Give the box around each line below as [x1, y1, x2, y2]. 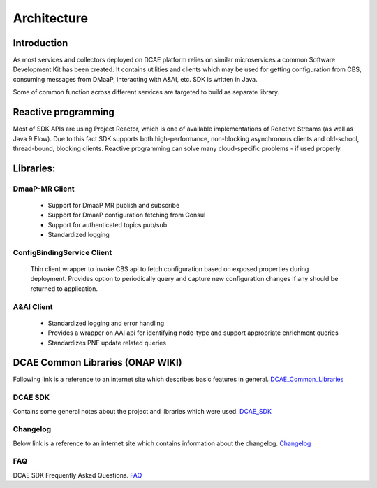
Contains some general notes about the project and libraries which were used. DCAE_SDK [13, 407, 272, 415]
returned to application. [30, 284, 98, 293]
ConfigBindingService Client [13, 247, 112, 257]
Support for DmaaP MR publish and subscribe [47, 201, 180, 209]
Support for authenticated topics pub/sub [47, 220, 168, 229]
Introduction [13, 37, 68, 49]
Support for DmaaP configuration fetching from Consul [47, 210, 206, 220]
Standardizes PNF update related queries [47, 338, 167, 347]
